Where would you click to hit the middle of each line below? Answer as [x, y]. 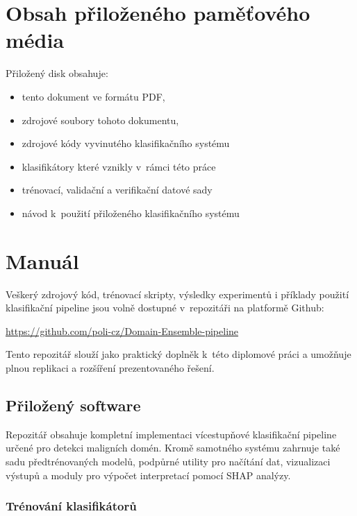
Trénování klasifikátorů [71, 506]
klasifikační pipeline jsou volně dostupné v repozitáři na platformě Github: [165, 308]
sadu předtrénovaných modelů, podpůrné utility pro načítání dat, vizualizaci [168, 461]
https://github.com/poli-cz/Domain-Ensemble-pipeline [122, 330]
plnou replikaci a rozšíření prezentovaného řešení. [110, 367]
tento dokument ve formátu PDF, [93, 96]
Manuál [42, 260]
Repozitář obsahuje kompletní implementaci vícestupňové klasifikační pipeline [171, 434]
